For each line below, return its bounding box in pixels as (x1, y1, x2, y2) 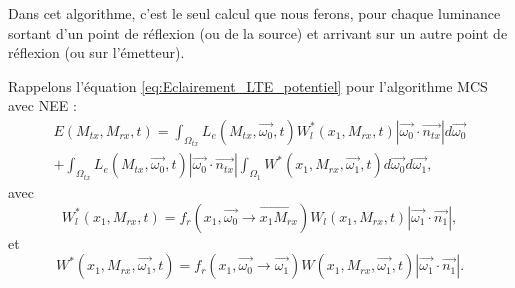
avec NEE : (8, 95, 77, 116)
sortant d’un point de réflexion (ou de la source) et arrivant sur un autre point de (8, 22, 508, 43)
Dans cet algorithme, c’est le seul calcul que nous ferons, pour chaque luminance (8, 3, 501, 23)
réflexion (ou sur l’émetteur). (8, 42, 185, 63)
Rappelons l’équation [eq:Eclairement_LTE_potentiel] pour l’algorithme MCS (8, 75, 488, 96)
